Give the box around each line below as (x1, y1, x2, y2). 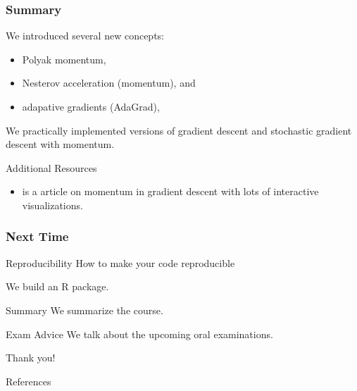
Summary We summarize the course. (6, 302, 163, 317)
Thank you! (6, 350, 56, 365)
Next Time (6, 228, 69, 245)
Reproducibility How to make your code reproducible (6, 255, 235, 270)
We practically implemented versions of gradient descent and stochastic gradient (6, 123, 352, 137)
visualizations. (22, 197, 83, 212)
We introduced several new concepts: (6, 28, 164, 43)
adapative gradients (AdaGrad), (22, 99, 160, 113)
